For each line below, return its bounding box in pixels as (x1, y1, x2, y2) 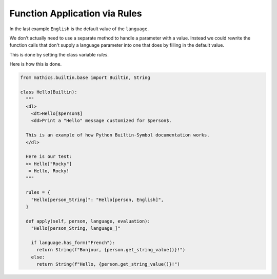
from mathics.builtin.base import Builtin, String (20, 75, 151, 81)
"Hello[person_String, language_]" (31, 226, 121, 231)
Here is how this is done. (9, 61, 62, 67)
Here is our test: (26, 154, 72, 160)
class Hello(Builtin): (20, 89, 77, 95)
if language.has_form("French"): (31, 240, 115, 246)
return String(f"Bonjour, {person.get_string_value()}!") (36, 247, 186, 253)
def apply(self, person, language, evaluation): (26, 218, 151, 224)
